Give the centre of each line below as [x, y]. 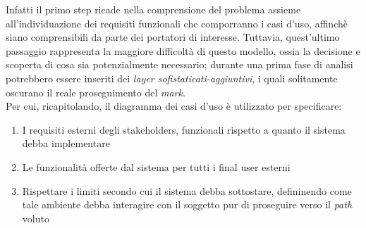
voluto [36, 218]
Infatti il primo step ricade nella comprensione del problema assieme [153, 9]
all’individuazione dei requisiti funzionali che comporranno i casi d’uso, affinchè [177, 23]
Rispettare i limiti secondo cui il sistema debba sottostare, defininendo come [187, 190]
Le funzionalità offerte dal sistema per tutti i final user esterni [156, 166]
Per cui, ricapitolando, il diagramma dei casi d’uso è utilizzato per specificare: [174, 106]
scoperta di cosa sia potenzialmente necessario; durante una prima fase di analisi [179, 64]
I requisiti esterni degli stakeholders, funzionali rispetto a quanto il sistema [184, 129]
